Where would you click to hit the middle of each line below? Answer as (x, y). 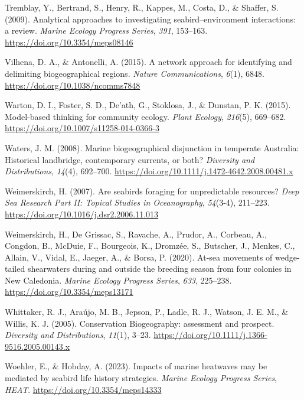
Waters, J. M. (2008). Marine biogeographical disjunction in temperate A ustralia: (152, 147)
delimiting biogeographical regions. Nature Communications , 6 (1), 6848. (135, 73)
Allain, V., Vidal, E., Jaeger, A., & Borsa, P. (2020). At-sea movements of (139, 257)
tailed (15, 269)
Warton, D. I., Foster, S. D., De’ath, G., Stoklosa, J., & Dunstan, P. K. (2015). (148, 105)
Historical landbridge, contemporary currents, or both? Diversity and (130, 159)
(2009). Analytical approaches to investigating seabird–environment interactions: (150, 19)
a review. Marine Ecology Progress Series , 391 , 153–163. (106, 30)
